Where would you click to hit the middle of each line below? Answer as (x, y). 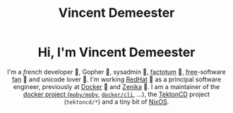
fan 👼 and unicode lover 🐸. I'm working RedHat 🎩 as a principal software (116, 79)
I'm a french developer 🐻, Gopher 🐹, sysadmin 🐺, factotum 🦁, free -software (116, 72)
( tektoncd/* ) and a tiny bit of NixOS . (116, 101)
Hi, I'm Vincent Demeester (116, 52)
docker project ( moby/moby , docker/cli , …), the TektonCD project (116, 94)
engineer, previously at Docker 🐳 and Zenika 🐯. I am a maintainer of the (116, 86)
